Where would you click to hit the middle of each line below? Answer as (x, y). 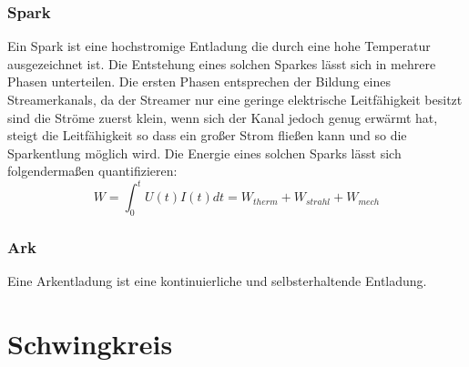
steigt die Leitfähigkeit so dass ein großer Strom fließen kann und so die (207, 135)
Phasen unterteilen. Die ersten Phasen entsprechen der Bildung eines (199, 82)
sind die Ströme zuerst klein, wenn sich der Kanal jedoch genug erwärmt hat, (223, 117)
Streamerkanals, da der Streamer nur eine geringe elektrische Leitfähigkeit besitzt (235, 99)
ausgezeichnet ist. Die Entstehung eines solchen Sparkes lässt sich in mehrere (222, 63)
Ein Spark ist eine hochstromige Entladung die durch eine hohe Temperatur (219, 46)
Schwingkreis (90, 344)
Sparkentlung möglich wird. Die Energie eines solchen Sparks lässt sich (204, 153)
